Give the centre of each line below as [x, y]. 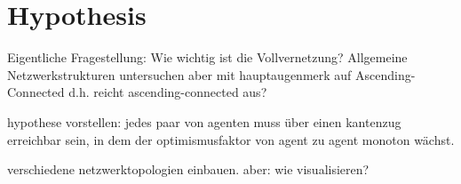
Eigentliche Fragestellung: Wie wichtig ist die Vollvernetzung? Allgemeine [207, 57]
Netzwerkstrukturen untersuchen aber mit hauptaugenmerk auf [179, 74]
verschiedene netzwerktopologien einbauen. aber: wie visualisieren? [188, 169]
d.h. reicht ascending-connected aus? [168, 92]
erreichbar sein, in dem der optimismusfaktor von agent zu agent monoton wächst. [231, 139]
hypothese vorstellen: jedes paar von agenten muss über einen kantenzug [204, 121]
